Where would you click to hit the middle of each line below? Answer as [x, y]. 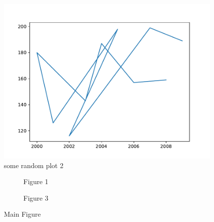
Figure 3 [36, 197]
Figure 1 [36, 181]
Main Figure [22, 214]
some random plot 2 [34, 165]
